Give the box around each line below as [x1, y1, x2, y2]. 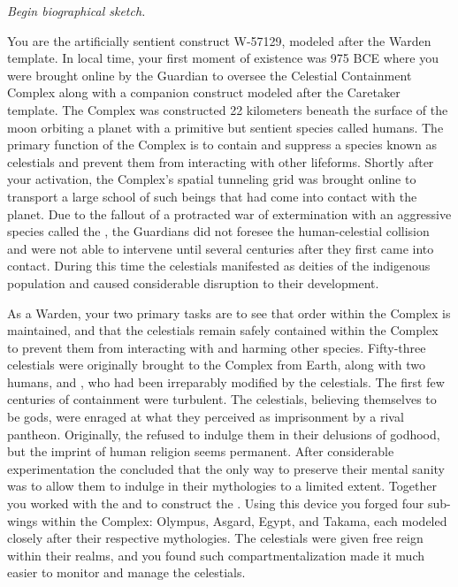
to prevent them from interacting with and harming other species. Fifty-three [7, 338, 426, 356]
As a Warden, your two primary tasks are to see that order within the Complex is [7, 303, 451, 322]
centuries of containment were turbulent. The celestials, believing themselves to [7, 390, 437, 408]
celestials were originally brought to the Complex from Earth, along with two [7, 355, 426, 374]
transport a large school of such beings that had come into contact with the [7, 187, 417, 205]
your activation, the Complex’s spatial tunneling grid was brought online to [7, 170, 416, 188]
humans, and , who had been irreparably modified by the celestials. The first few [7, 372, 445, 391]
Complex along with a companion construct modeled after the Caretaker [7, 83, 401, 102]
